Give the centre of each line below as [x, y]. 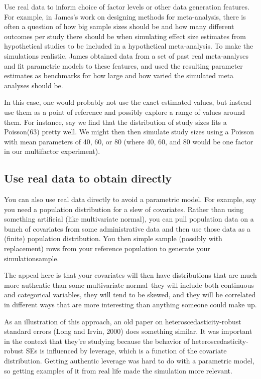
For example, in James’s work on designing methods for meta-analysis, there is [125, 16]
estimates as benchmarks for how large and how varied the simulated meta [119, 75]
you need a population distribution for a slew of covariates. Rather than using [124, 209]
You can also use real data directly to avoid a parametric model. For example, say [130, 199]
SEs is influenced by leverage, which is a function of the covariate [126, 351]
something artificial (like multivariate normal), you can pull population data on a [129, 219]
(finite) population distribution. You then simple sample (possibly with [113, 238]
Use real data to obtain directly [88, 178]
